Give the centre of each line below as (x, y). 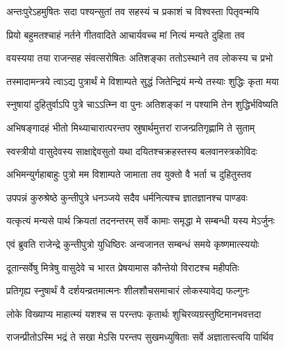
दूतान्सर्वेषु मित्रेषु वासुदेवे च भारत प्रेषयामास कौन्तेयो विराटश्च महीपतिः (123, 267)
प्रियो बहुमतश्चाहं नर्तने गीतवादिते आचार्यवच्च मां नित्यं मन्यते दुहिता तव (126, 34)
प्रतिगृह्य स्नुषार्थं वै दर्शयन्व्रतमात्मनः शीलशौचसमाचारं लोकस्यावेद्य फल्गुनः (128, 290)
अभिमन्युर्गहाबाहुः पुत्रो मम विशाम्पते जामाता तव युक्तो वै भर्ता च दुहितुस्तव (129, 174)
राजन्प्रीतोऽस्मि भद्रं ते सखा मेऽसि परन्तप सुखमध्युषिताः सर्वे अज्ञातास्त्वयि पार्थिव (140, 337)
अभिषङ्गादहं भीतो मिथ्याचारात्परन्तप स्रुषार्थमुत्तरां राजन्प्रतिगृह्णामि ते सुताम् (131, 127)
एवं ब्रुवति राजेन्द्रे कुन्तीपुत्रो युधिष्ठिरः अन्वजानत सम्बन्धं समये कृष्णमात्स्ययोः (133, 243)
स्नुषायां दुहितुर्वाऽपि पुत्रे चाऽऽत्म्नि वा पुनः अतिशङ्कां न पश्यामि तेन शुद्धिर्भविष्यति (142, 104)
